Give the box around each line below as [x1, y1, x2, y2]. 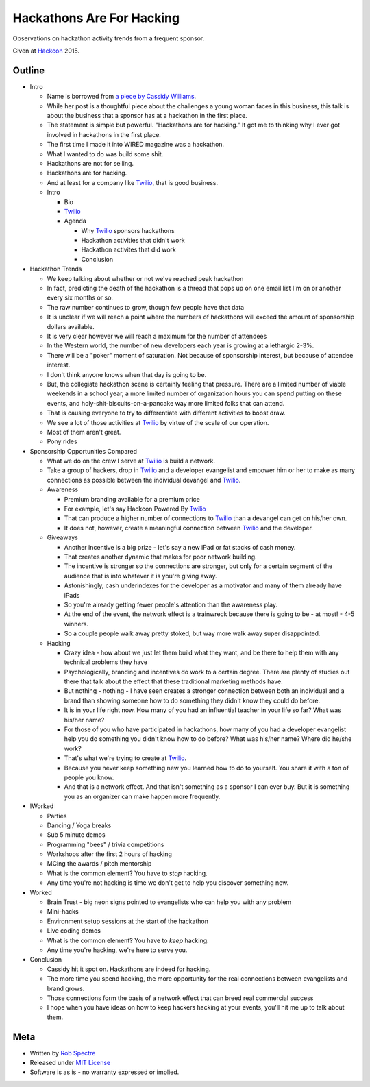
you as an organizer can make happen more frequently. [64, 792, 221, 801]
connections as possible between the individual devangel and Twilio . [47, 476, 241, 484]
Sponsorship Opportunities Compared [29, 447, 137, 455]
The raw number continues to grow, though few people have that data [47, 303, 245, 311]
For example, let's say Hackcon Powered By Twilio [64, 504, 207, 513]
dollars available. [47, 322, 95, 330]
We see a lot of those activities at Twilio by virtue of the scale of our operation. [47, 418, 269, 426]
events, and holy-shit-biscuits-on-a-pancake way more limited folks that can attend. [47, 399, 285, 407]
